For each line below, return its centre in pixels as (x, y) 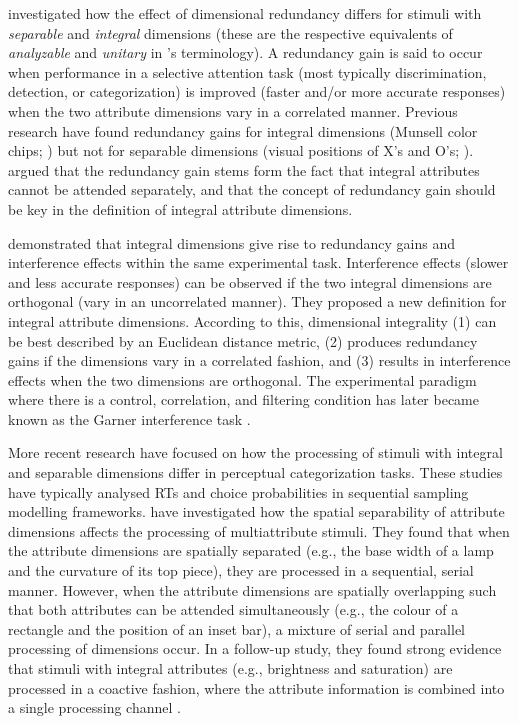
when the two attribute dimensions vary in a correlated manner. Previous (233, 110)
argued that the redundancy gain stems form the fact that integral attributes (244, 169)
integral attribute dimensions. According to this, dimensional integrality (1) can (252, 320)
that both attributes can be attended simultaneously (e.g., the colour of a (233, 609)
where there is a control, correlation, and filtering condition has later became (243, 399)
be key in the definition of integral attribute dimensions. (180, 208)
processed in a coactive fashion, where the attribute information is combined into (256, 687)
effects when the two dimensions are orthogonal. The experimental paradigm (242, 379)
